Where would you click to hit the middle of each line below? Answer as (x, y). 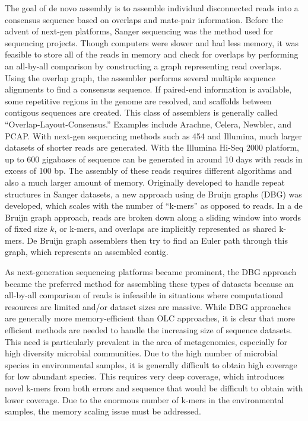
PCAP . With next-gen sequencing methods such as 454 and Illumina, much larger (153, 135)
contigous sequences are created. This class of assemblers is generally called (142, 112)
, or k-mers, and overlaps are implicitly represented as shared (165, 229)
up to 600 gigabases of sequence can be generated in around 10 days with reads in (154, 159)
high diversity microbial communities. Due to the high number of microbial (142, 353)
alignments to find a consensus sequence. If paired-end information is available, (148, 89)
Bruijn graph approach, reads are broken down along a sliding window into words (153, 217)
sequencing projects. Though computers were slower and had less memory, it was (152, 42)
